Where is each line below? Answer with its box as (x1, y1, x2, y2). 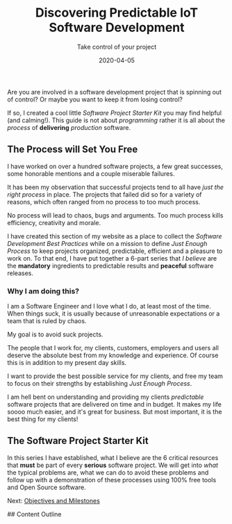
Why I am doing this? (7, 286, 80, 296)
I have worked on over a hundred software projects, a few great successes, (7, 162, 224, 170)
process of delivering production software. (7, 123, 131, 131)
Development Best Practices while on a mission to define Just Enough (7, 239, 208, 247)
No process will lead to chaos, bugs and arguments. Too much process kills (7, 211, 224, 220)
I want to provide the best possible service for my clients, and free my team (7, 372, 224, 380)
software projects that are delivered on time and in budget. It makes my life (7, 400, 222, 409)
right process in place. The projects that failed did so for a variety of (7, 190, 203, 199)
